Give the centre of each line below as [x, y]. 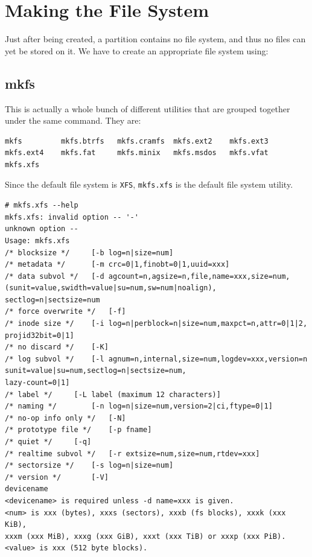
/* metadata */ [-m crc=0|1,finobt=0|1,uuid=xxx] [117, 265]
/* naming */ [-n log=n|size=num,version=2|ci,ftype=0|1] [139, 406]
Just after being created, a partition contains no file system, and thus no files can [155, 39]
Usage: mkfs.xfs [37, 240]
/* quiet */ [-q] [48, 442]
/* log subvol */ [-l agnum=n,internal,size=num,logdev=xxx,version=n [156, 359]
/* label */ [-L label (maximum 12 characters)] [113, 394]
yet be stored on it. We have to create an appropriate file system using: [137, 50]
